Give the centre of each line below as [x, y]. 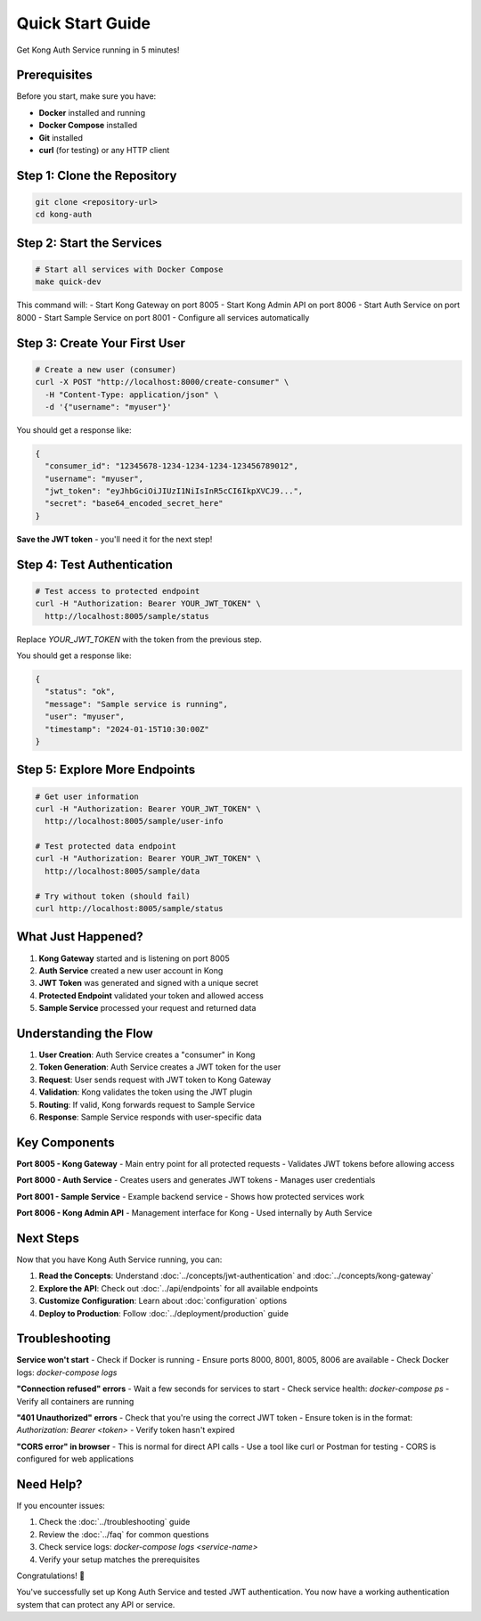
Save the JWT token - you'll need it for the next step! [114, 539]
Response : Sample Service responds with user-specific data [150, 1117]
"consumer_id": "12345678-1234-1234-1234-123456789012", [171, 466]
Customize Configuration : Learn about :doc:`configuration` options [163, 1301]
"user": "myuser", [85, 717]
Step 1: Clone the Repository [97, 175]
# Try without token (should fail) [113, 896]
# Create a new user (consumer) [106, 369]
